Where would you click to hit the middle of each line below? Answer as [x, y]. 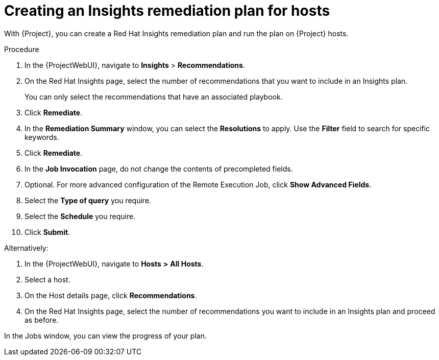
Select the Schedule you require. [80, 216]
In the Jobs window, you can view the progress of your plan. [105, 335]
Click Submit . [47, 232]
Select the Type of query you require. [88, 200]
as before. [42, 320]
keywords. [42, 137]
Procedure [22, 49]
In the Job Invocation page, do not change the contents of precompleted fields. [159, 169]
